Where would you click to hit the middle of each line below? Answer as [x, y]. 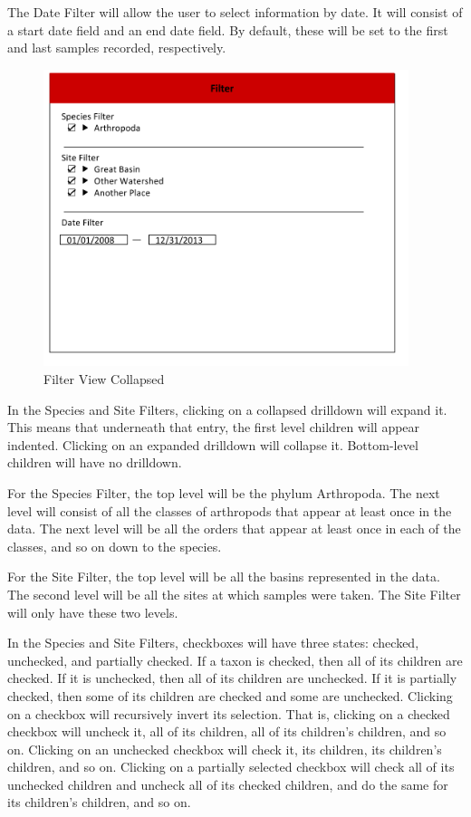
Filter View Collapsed [104, 379]
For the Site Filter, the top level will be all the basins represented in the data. [224, 577]
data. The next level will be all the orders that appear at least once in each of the [234, 529]
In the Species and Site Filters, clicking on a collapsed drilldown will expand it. [227, 409]
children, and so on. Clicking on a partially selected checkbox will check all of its [231, 767]
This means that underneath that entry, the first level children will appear [214, 427]
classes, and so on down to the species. [115, 546]
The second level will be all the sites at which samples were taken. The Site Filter [234, 594]
